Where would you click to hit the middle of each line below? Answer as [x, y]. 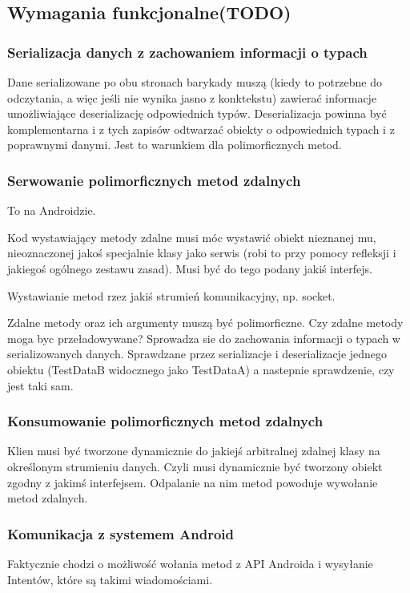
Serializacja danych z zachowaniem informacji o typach [187, 52]
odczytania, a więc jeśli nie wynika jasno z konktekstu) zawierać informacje [192, 97]
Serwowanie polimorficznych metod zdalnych [154, 180]
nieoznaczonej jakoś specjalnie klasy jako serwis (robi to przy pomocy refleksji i [202, 253]
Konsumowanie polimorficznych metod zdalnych [165, 421]
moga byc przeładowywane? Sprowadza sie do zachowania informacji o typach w [204, 338]
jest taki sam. [40, 385]
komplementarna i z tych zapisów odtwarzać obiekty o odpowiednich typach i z [201, 129]
